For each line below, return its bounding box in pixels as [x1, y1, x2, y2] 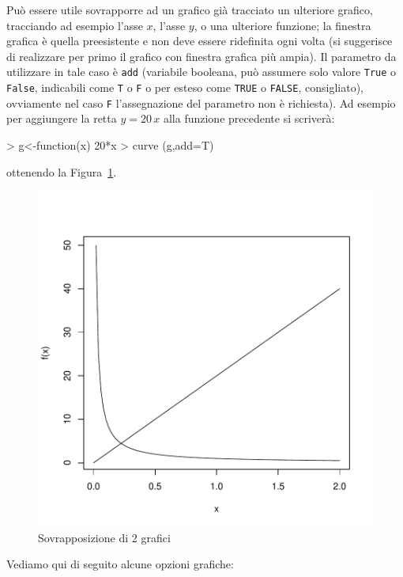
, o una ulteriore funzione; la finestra [194, 17, 371, 33]
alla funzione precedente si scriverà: [163, 110, 335, 127]
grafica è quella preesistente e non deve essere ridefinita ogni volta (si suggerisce [6, 32, 393, 49]
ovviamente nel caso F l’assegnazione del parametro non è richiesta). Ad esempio [6, 94, 396, 111]
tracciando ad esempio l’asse [6, 17, 143, 33]
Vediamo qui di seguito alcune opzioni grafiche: [6, 556, 234, 572]
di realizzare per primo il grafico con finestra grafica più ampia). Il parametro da [6, 47, 397, 64]
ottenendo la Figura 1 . [6, 163, 117, 180]
